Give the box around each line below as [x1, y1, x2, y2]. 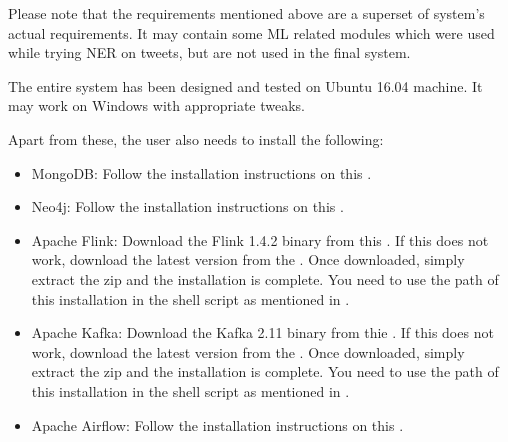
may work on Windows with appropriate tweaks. [8, 95, 305, 116]
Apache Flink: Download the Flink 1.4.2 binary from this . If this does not [31, 229, 489, 250]
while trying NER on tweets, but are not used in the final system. [8, 42, 411, 63]
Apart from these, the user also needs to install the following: [8, 128, 384, 149]
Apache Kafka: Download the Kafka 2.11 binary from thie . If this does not [31, 322, 494, 343]
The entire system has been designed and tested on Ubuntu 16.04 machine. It [8, 75, 483, 96]
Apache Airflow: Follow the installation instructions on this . [31, 414, 404, 435]
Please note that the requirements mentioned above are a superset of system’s [8, 3, 485, 23]
